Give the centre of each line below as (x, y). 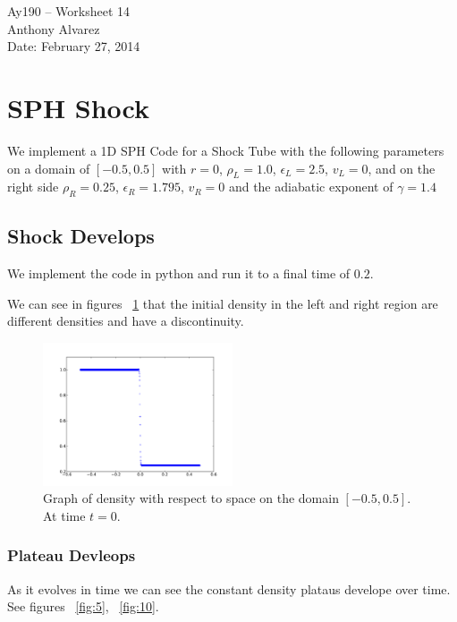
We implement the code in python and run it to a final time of (179, 273)
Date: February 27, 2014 (74, 46)
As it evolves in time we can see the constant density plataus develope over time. (229, 588)
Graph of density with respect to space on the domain (191, 498)
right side (33, 187)
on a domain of (49, 168)
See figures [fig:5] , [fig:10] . (83, 606)
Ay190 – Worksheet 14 (69, 11)
